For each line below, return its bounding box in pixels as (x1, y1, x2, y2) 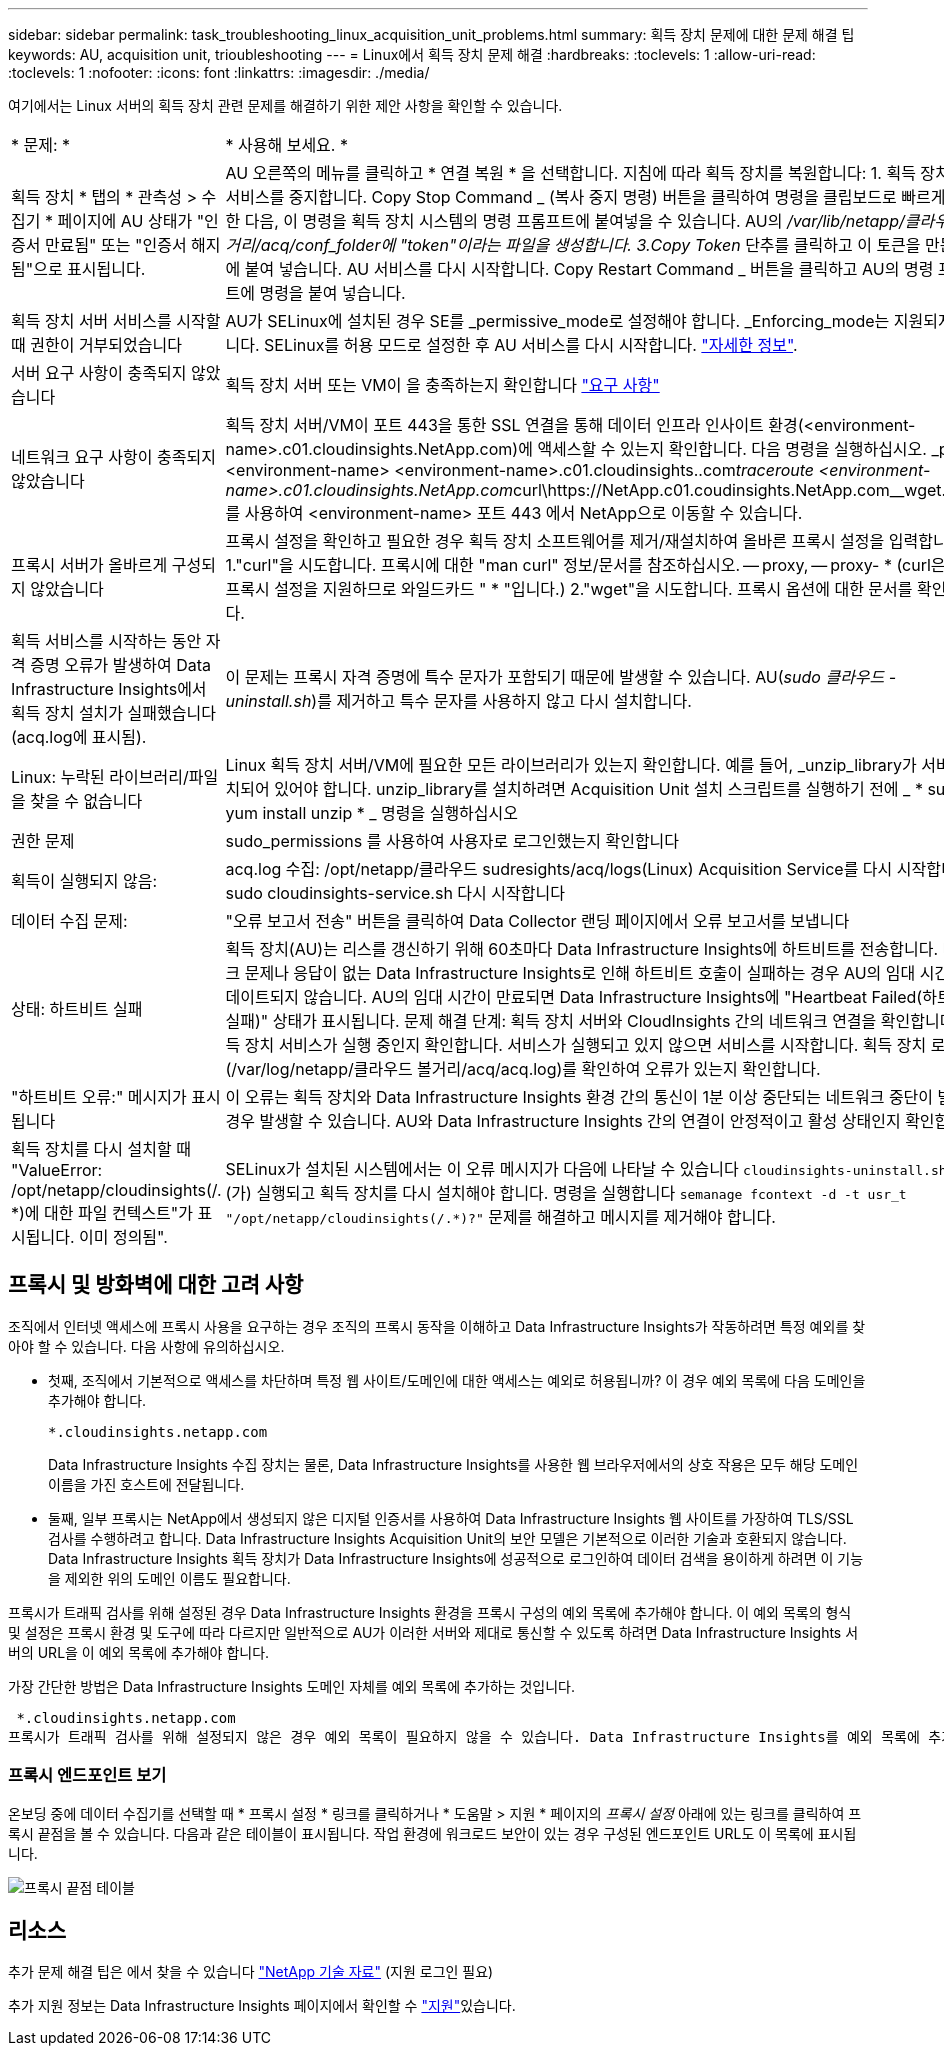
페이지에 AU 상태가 (57, 211, 193, 231)
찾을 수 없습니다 (30, 791, 143, 811)
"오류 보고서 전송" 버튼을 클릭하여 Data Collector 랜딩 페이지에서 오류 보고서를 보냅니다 (225, 911, 850, 931)
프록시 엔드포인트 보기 (8, 1765, 167, 1786)
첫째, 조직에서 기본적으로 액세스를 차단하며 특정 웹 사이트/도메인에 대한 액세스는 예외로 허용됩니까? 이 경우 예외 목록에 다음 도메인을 (48, 1371, 866, 1389)
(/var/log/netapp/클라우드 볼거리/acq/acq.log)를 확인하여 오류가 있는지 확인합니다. (225, 1059, 821, 1079)
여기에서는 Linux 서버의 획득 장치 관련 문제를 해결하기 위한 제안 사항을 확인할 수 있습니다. (8, 97, 563, 114)
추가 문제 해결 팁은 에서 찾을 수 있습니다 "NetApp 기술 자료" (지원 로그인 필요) (8, 1963, 494, 1981)
